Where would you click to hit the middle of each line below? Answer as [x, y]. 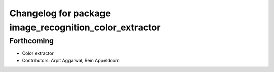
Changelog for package [60, 13]
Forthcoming [32, 41]
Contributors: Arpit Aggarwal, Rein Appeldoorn [71, 60]
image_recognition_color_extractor [85, 27]
